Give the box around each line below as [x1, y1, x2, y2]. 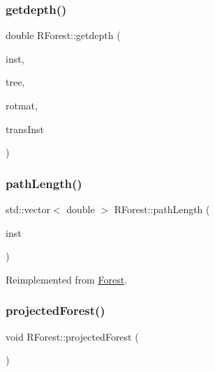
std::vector [6, 202, 50, 216]
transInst [6, 121, 45, 136]
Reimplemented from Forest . [6, 272, 128, 286]
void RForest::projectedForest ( [6, 329, 139, 343]
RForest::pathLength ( [114, 202, 210, 216]
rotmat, [6, 98, 38, 112]
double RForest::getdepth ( [6, 28, 121, 42]
